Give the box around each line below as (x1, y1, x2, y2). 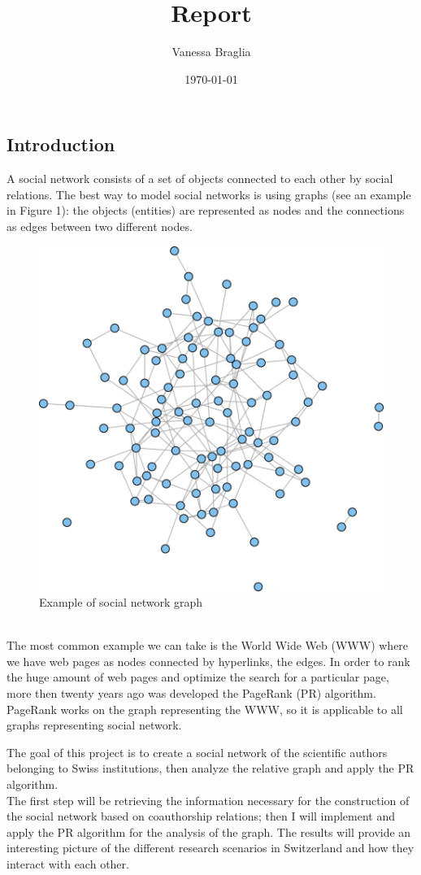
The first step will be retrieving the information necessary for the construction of (7, 791, 410, 808)
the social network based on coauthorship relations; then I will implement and (7, 808, 395, 825)
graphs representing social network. (7, 716, 182, 734)
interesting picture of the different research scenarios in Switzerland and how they (7, 839, 414, 856)
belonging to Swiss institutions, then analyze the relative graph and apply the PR (7, 760, 414, 777)
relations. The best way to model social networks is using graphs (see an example (7, 185, 411, 202)
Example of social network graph (39, 594, 203, 611)
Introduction (7, 132, 115, 157)
